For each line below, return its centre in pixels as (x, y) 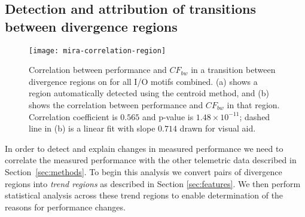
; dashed (255, 116)
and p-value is (168, 116)
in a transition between (233, 70)
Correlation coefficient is (73, 116)
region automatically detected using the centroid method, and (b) (149, 93)
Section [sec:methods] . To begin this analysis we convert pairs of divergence (144, 172)
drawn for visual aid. (218, 128)
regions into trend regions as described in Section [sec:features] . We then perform (153, 183)
